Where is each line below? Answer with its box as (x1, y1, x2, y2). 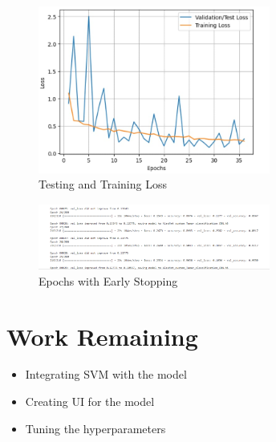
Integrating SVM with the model (25, 366, 187, 383)
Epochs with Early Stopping (39, 272, 178, 289)
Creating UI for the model (25, 393, 155, 410)
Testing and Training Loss (39, 176, 167, 193)
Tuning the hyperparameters (25, 420, 166, 436)
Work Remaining (6, 319, 198, 352)
